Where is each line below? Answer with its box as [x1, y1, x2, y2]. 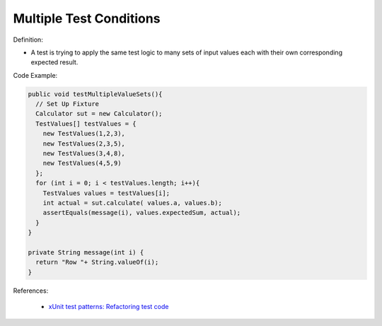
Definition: [13, 35, 44, 44]
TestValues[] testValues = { [35, 120, 137, 127]
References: [13, 286, 49, 295]
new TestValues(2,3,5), [42, 139, 125, 148]
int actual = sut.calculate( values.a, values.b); [42, 199, 222, 206]
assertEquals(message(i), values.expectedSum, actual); [42, 209, 241, 217]
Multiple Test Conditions [13, 11, 161, 26]
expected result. [30, 58, 79, 66]
